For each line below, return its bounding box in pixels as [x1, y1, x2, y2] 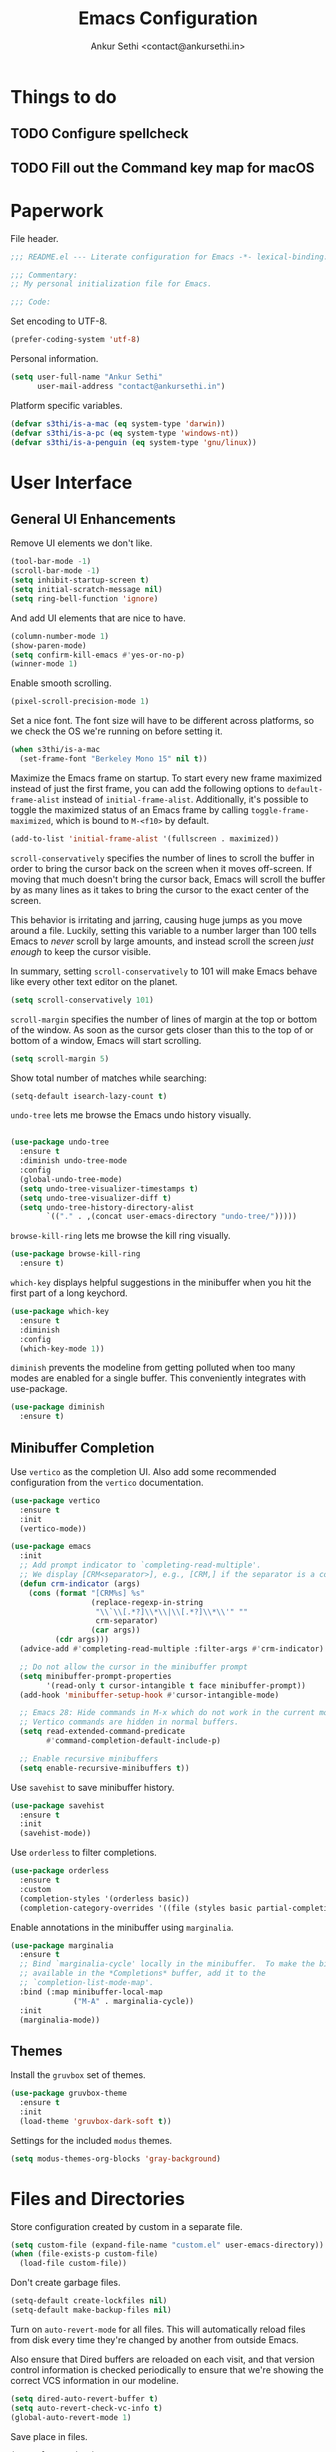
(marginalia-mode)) [19, 2015, 101, 2025]
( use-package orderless [10, 1866, 110, 1876]
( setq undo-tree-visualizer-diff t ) [19, 1193, 172, 1203]
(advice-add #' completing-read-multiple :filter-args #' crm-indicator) [19, 1644, 325, 1654]
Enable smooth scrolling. [10, 677, 112, 689]
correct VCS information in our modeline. [10, 2374, 180, 2386]
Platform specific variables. [10, 399, 123, 411]
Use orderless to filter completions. [10, 1847, 157, 1859]
